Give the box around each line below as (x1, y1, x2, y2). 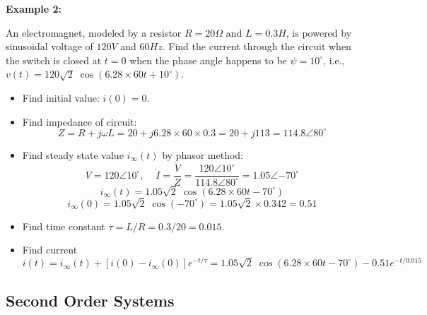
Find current (22, 242, 78, 257)
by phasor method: (162, 147, 244, 162)
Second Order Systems (6, 289, 175, 311)
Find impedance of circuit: (22, 114, 137, 129)
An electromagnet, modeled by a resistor (6, 25, 182, 40)
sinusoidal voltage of (6, 39, 93, 54)
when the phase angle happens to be (129, 52, 287, 67)
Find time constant (22, 218, 105, 233)
